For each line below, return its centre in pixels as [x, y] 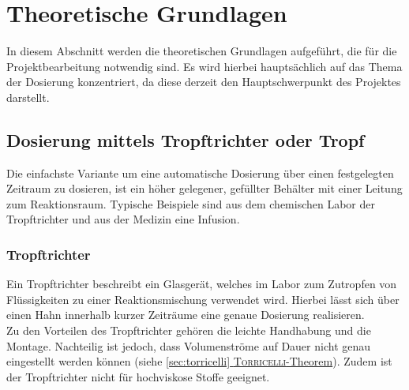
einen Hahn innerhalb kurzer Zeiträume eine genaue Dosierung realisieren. [186, 315]
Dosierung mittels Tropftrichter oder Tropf [186, 139]
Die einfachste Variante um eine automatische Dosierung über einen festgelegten [200, 172]
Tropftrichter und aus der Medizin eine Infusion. [123, 219]
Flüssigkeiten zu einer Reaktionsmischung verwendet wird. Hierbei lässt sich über [203, 299]
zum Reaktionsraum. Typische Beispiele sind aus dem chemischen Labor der [191, 203]
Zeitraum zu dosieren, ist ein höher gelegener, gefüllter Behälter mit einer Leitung [204, 188]
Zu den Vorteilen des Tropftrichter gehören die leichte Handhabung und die [189, 330]
